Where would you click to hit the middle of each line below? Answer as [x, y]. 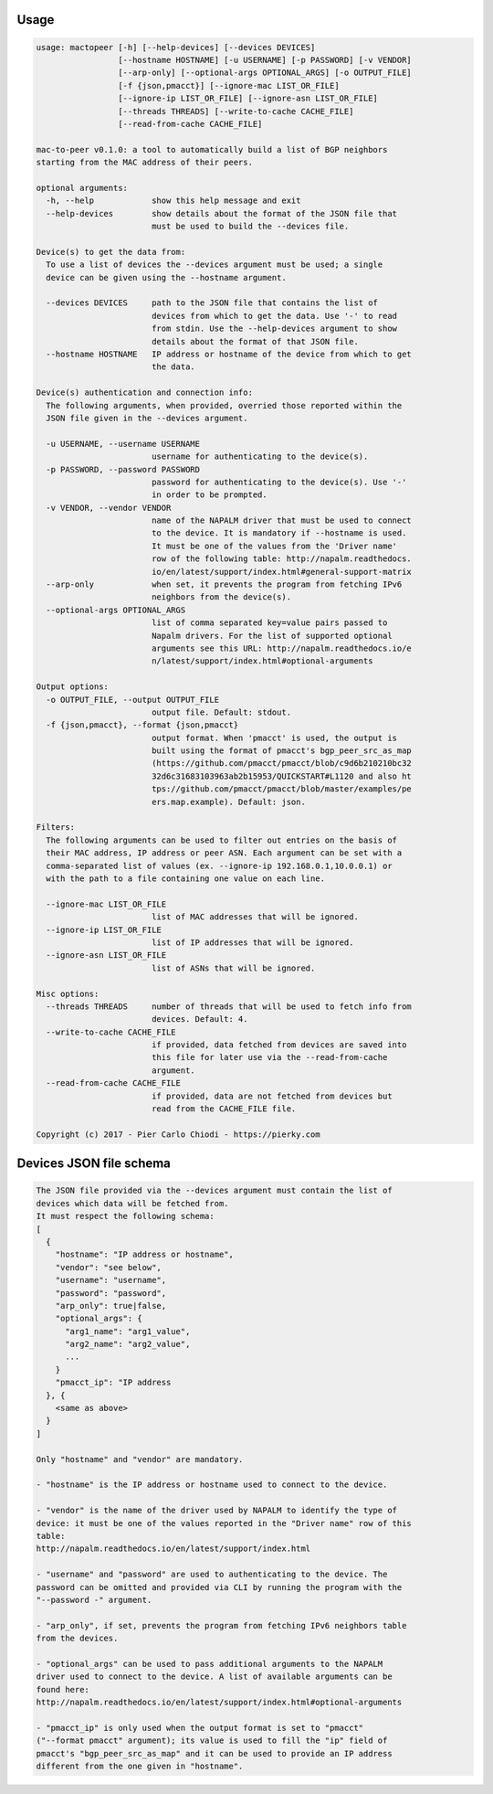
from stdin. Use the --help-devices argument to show [274, 329]
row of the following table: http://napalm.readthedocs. [282, 559]
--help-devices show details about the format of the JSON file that [221, 213]
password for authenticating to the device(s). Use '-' [279, 482]
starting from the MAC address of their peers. [144, 163]
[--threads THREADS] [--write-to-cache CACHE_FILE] [236, 111]
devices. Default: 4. [199, 1019]
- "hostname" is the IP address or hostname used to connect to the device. [212, 1485]
